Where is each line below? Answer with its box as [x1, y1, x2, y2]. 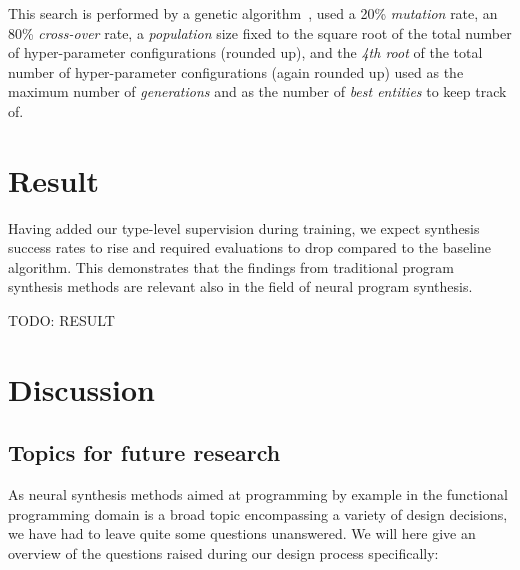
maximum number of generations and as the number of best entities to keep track [8, 81, 507, 102]
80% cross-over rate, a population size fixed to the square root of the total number [8, 22, 512, 43]
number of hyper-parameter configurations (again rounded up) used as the [8, 61, 464, 82]
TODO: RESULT [8, 310, 115, 331]
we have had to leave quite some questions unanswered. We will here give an [8, 523, 476, 544]
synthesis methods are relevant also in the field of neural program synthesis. [8, 276, 473, 297]
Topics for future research [8, 437, 281, 468]
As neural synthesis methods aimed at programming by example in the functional [8, 484, 508, 505]
